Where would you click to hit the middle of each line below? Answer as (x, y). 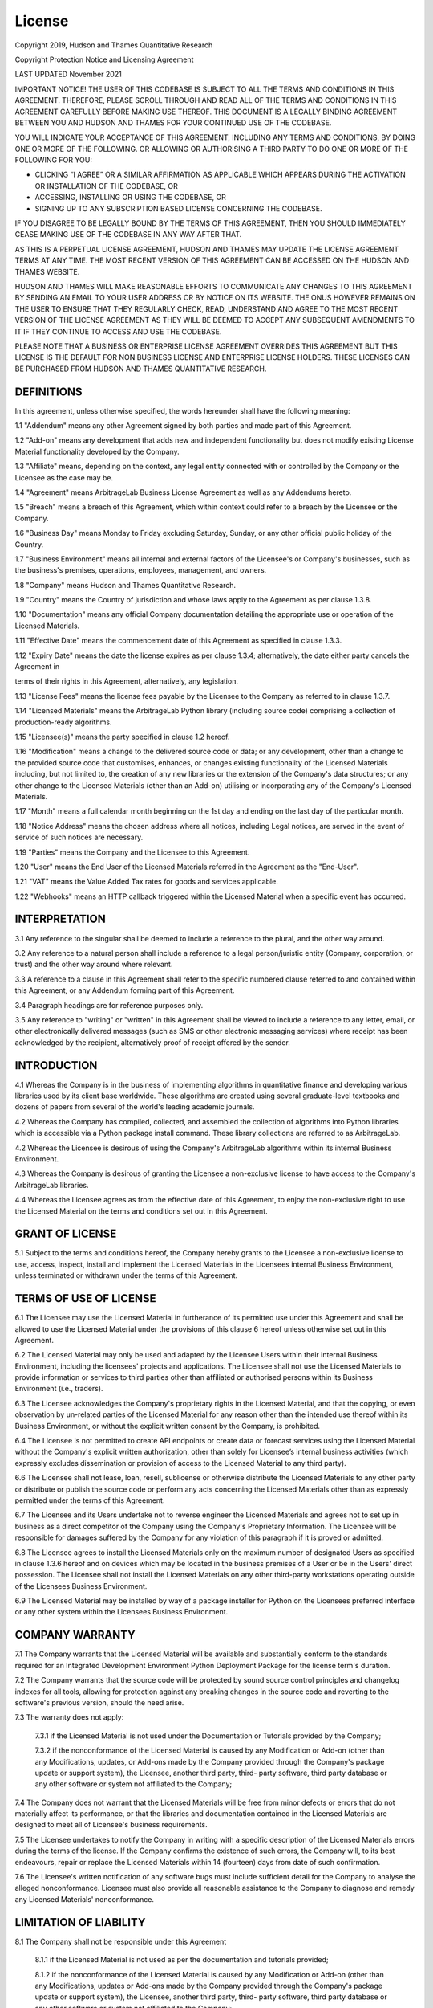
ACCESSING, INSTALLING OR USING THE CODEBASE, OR (130, 198)
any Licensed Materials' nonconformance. (85, 1899)
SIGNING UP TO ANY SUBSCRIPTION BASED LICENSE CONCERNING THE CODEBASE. (178, 208)
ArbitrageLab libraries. (52, 1185)
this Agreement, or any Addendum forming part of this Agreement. (125, 990)
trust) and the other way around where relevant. (94, 965)
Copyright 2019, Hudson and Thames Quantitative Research (114, 45)
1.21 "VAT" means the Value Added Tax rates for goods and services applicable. (146, 882)
